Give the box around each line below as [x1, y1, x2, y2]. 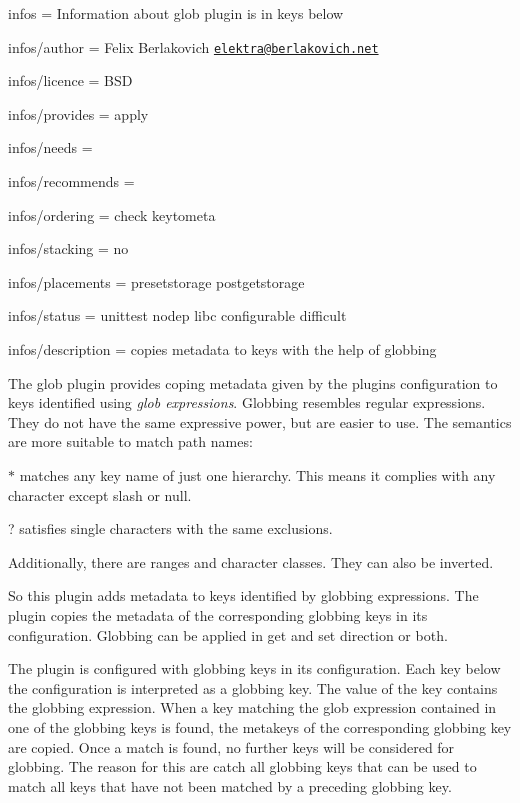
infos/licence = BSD [8, 70, 133, 91]
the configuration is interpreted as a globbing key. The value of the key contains [8, 677, 498, 698]
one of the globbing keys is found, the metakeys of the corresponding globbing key [8, 716, 512, 737]
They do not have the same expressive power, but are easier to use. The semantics [8, 411, 512, 432]
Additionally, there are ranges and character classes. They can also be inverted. [8, 551, 494, 572]
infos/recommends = [8, 171, 135, 192]
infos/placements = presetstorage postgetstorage [8, 271, 305, 292]
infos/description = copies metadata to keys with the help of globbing [8, 339, 437, 359]
